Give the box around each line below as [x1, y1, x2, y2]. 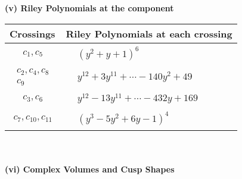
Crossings [10, 26, 55, 40]
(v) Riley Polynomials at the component [5, 2, 174, 14]
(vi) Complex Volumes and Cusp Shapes [5, 162, 175, 175]
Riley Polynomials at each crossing [66, 26, 232, 40]
